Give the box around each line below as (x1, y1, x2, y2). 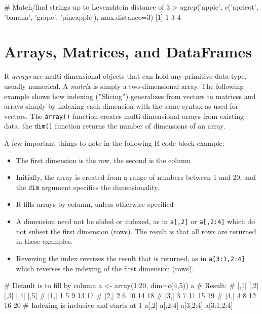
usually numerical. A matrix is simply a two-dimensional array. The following (4, 80, 244, 91)
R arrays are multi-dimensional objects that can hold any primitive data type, (4, 71, 247, 81)
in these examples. (16, 236, 73, 246)
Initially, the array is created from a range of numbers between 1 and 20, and (16, 172, 256, 182)
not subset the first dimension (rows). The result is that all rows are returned (16, 226, 256, 236)
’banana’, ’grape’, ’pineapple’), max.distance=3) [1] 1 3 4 (4, 11, 181, 22)
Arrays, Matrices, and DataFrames (4, 41, 252, 62)
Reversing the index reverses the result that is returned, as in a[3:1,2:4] (16, 253, 245, 263)
